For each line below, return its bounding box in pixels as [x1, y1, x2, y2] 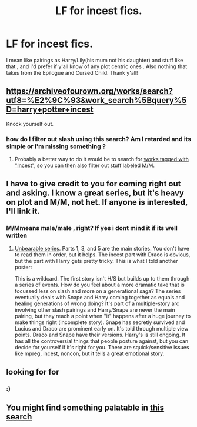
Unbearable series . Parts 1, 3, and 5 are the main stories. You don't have [14, 245, 190, 252]
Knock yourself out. [6, 120, 54, 127]
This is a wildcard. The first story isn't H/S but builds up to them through [14, 275, 190, 282]
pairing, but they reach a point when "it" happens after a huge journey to [14, 312, 191, 319]
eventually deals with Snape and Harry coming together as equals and [14, 293, 185, 301]
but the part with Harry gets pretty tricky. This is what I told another [14, 257, 178, 264]
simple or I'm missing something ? [6, 142, 106, 151]
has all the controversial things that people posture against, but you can [14, 337, 189, 345]
